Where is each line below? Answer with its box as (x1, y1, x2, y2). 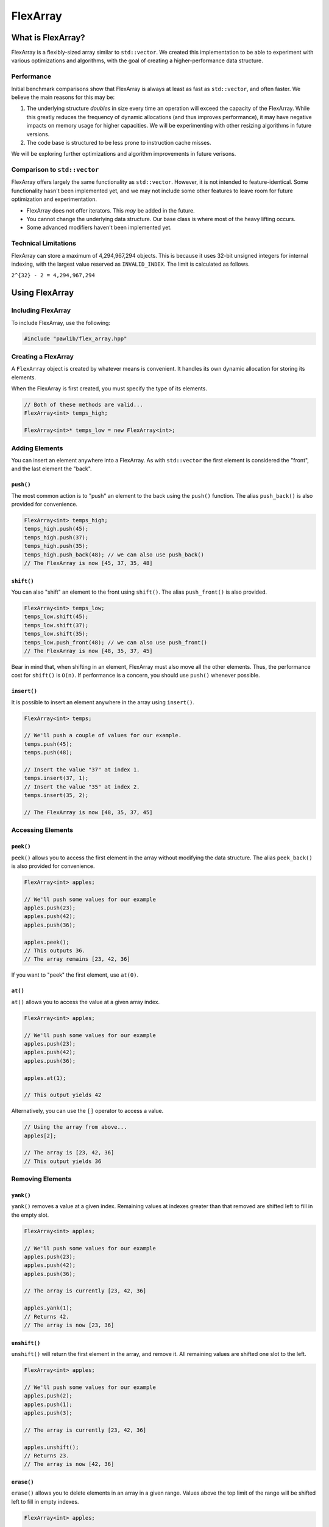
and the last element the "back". (11, 465, 92, 473)
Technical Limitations (11, 239, 76, 247)
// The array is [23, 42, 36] (24, 1149, 115, 1156)
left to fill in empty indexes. (11, 1498, 79, 1505)
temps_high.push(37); (24, 534, 89, 541)
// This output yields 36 (24, 1157, 102, 1165)
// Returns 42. (24, 1313, 69, 1320)
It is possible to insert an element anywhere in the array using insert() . (11, 698, 195, 705)
